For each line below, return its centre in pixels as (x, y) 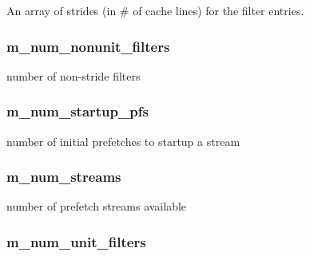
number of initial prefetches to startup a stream (123, 141)
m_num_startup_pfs (77, 111)
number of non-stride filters (74, 75)
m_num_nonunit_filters (88, 46)
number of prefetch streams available (97, 206)
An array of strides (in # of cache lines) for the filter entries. (155, 10)
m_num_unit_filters (76, 241)
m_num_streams (64, 177)
